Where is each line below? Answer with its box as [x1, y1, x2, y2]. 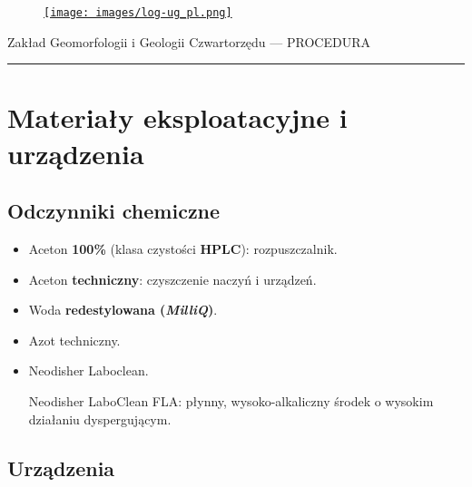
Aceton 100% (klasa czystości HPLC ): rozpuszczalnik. [28, 239, 338, 258]
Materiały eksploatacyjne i [7, 99, 348, 136]
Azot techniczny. [28, 330, 121, 349]
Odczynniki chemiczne [7, 197, 221, 225]
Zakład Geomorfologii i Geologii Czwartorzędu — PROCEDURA [7, 32, 370, 51]
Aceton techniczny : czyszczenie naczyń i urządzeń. [28, 269, 317, 288]
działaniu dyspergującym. [28, 409, 172, 428]
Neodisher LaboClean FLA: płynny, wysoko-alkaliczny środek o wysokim [28, 391, 434, 410]
